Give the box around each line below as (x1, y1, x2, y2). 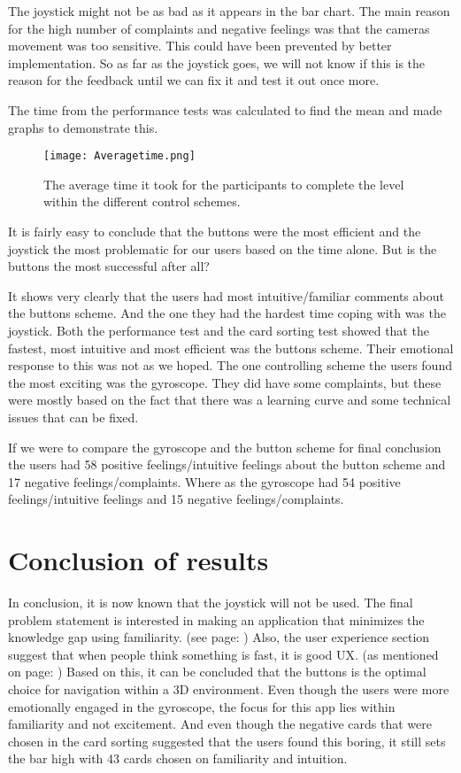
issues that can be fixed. (8, 407, 139, 426)
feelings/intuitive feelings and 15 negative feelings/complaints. (8, 490, 344, 508)
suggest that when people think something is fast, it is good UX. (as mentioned (8, 645, 439, 663)
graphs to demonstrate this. (8, 118, 158, 136)
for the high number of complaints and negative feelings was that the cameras (8, 19, 430, 37)
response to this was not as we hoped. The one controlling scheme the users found (8, 356, 452, 375)
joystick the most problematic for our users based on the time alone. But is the (8, 239, 437, 258)
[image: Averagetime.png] (43, 150, 196, 163)
